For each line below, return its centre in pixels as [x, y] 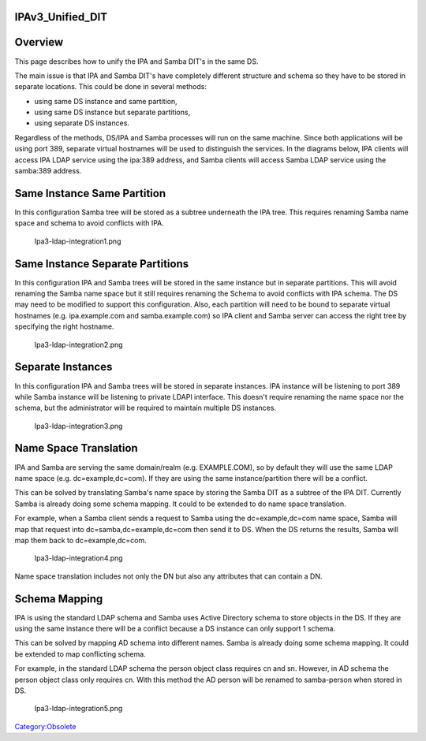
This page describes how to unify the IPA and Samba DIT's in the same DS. [136, 61]
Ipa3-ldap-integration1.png [78, 241]
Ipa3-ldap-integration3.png [78, 426]
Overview [39, 42]
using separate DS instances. [82, 123]
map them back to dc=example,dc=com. [80, 540]
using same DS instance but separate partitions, [112, 112]
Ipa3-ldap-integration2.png [78, 344]
